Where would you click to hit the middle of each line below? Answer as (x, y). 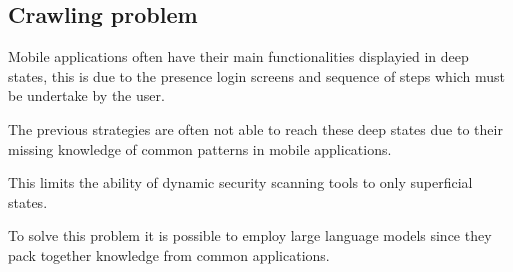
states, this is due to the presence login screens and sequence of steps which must (257, 75)
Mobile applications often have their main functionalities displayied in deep (238, 56)
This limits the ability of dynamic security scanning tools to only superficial (240, 182)
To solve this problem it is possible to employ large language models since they (250, 235)
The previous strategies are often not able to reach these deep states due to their (255, 128)
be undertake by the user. (86, 95)
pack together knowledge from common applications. (169, 254)
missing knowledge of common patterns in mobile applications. (200, 148)
